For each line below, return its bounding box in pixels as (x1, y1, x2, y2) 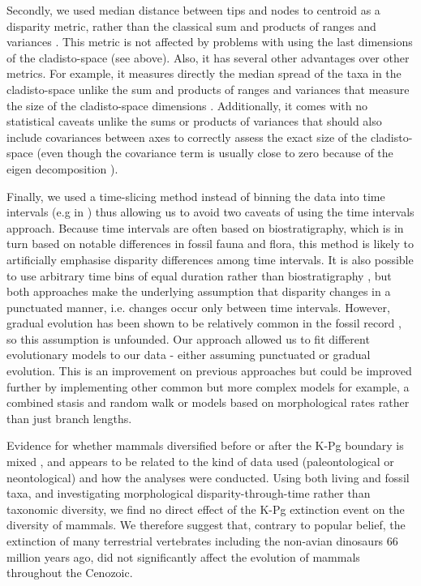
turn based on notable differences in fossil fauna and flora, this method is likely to (6, 235, 414, 252)
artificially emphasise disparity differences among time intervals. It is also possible (6, 250, 414, 267)
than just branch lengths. (6, 409, 132, 426)
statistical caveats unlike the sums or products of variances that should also (6, 113, 382, 130)
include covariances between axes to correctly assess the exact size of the (6, 128, 367, 145)
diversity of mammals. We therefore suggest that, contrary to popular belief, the (6, 516, 406, 533)
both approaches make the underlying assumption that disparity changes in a (6, 283, 391, 300)
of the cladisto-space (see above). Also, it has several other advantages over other (6, 49, 410, 66)
